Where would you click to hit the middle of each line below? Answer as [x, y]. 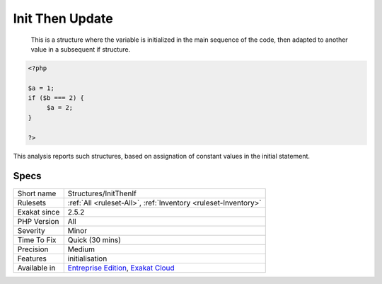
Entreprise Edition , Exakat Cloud [121, 268]
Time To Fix [37, 239]
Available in [36, 268]
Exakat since [39, 212]
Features [32, 259]
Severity [31, 230]
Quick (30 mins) [94, 239]
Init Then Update [63, 18]
